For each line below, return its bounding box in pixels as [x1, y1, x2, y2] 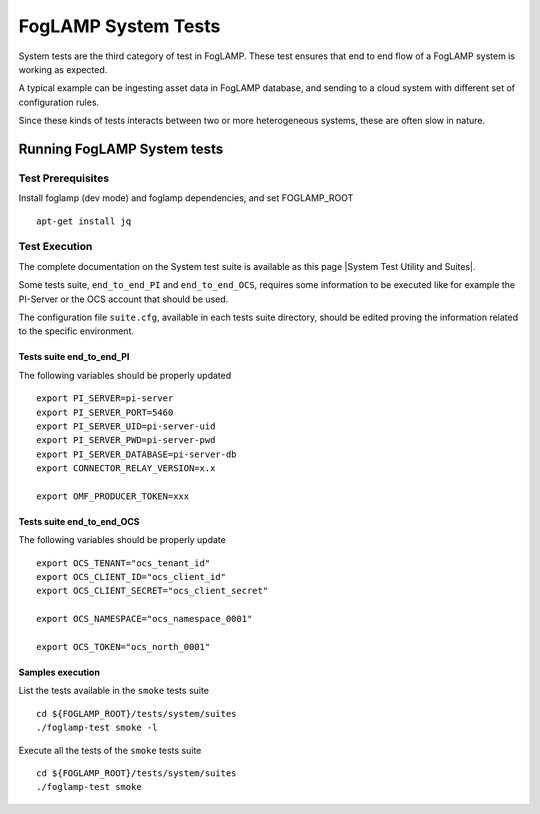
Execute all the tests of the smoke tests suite [18, 744, 202, 756]
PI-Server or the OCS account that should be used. [18, 293, 229, 305]
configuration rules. [18, 96, 100, 108]
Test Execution [18, 240, 93, 254]
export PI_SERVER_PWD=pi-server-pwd [36, 435, 216, 446]
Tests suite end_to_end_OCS [18, 515, 140, 527]
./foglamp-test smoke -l [36, 722, 158, 734]
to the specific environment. [18, 325, 135, 337]
